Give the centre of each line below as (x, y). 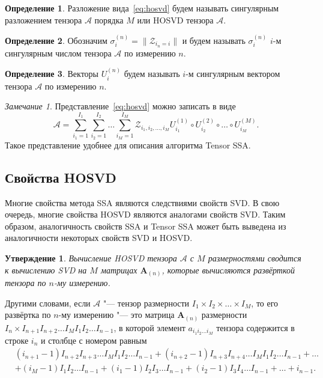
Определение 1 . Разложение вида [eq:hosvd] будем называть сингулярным (142, 8)
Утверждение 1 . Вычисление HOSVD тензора (91, 258)
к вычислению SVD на (46, 270)
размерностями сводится (255, 258)
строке (17, 340)
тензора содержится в (255, 327)
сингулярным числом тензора (58, 53)
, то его (265, 303)
